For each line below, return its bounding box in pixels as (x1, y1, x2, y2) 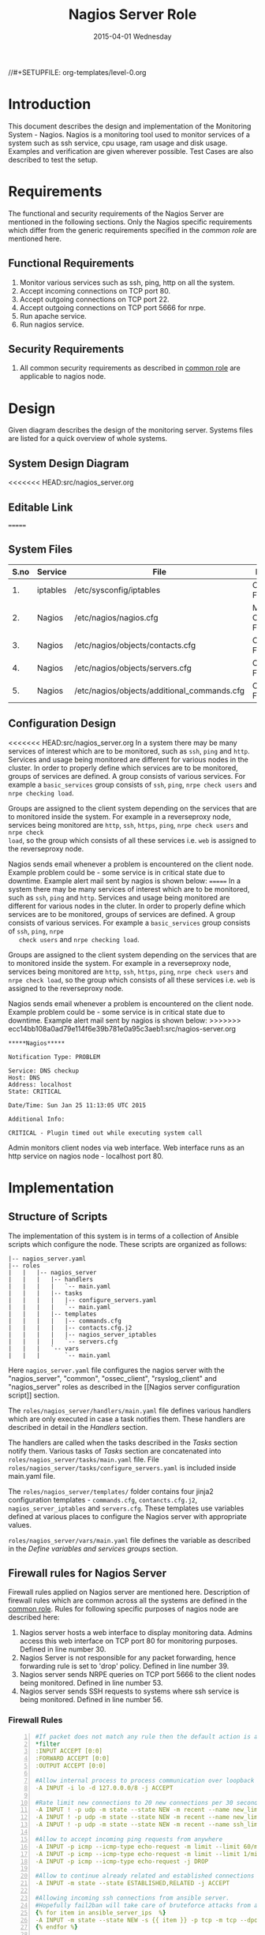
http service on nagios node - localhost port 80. (8, 1151, 164, 1161)
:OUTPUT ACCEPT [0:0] (35, 1762, 106, 1770)
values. (8, 1520, 32, 1529)
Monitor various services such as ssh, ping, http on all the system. (19, 278, 235, 287)
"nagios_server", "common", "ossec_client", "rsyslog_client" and (8, 1373, 217, 1383)
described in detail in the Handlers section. (8, 1422, 148, 1432)
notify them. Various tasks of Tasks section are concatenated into (8, 1446, 222, 1455)
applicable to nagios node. (19, 372, 106, 381)
